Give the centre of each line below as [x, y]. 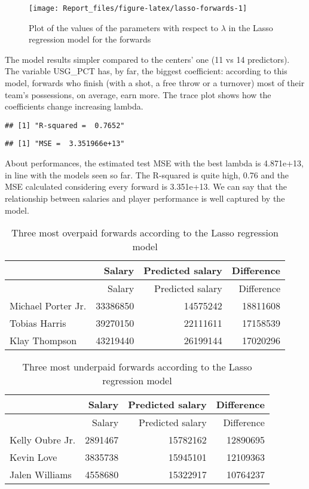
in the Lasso [251, 27]
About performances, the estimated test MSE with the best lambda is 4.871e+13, [154, 163]
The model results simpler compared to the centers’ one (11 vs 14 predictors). [147, 59]
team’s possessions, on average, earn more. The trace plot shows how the [138, 94]
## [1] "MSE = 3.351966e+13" [65, 144]
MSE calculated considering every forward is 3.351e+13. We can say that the [146, 186]
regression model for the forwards [90, 39]
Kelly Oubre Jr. [43, 440]
